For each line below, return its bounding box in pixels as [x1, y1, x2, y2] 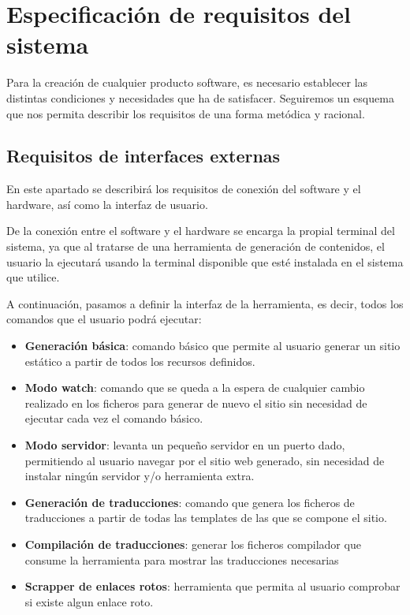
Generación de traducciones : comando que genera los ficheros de [24, 494, 355, 510]
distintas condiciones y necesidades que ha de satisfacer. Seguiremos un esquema [6, 89, 394, 106]
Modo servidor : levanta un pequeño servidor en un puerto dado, [24, 437, 345, 453]
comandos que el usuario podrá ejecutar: [6, 311, 202, 327]
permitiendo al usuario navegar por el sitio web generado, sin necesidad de [24, 452, 385, 468]
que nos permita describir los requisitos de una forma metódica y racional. [6, 105, 365, 121]
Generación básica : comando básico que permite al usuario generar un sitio [24, 337, 401, 354]
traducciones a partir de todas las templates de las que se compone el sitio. [24, 509, 387, 526]
